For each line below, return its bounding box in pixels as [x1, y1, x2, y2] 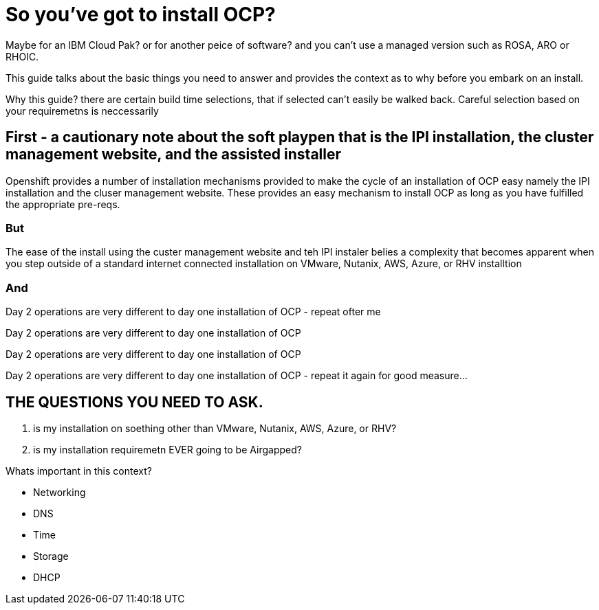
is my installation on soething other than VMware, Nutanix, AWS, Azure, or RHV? [33, 422, 397, 434]
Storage [33, 550, 69, 562]
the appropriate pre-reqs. [6, 198, 120, 210]
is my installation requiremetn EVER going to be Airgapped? [33, 443, 302, 455]
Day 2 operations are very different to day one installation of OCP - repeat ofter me [6, 306, 381, 318]
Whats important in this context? [6, 464, 152, 477]
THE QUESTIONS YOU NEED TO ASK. [6, 393, 263, 411]
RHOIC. [6, 50, 39, 63]
